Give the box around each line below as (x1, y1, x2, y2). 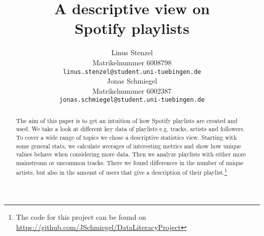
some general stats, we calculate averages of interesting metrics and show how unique (16, 141, 241, 150)
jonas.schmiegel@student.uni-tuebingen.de (59, 96, 205, 104)
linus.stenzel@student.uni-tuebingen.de (62, 68, 202, 75)
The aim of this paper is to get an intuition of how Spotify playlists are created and (16, 116, 238, 125)
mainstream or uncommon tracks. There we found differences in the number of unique (16, 159, 244, 167)
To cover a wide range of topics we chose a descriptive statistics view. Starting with (16, 133, 237, 142)
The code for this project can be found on (16, 212, 146, 222)
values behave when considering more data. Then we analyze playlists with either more (16, 150, 246, 159)
